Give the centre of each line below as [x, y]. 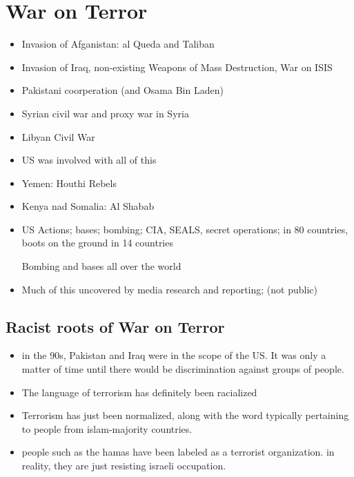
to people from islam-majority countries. [107, 428]
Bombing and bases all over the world [101, 266]
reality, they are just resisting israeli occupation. [124, 466]
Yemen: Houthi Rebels [69, 183]
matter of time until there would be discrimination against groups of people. [183, 369]
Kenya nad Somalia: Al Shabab [88, 206]
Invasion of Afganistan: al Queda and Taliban [118, 44]
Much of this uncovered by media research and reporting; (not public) [169, 289]
